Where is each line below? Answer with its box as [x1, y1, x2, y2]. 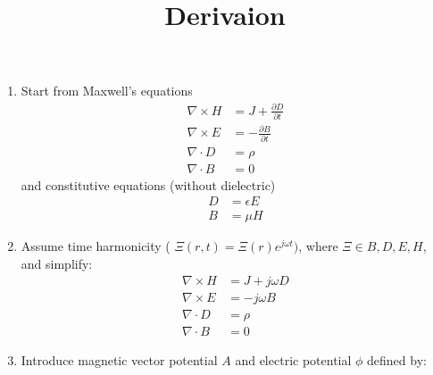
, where [298, 237, 338, 255]
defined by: [367, 350, 427, 369]
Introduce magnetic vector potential [21, 350, 218, 369]
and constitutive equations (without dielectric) [21, 175, 276, 194]
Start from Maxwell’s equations [21, 81, 193, 100]
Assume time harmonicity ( [21, 237, 171, 255]
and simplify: [21, 254, 93, 272]
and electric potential [235, 350, 352, 369]
